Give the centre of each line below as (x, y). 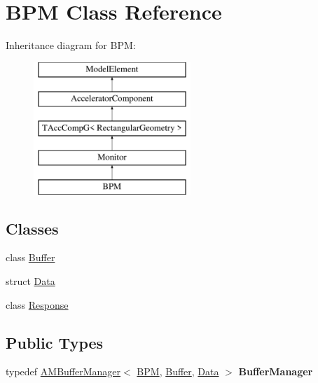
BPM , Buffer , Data (178, 371)
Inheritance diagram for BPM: (71, 45)
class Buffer (30, 257)
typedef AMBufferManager (63, 371)
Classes (32, 228)
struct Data (30, 281)
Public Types (55, 342)
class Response (37, 304)
